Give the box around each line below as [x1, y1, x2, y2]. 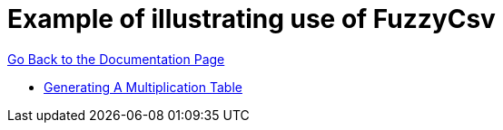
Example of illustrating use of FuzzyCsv [7, 4, 496, 34]
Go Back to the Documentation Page [7, 51, 225, 67]
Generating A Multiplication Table [44, 79, 242, 95]
